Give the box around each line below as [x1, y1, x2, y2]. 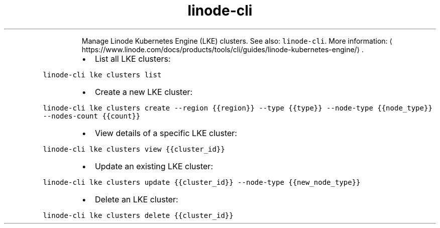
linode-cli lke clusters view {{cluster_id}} [43, 145, 225, 153]
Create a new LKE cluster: [94, 86, 193, 97]
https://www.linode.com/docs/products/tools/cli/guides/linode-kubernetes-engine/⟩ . [81, 45, 364, 54]
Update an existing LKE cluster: [94, 161, 213, 171]
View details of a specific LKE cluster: [94, 128, 237, 138]
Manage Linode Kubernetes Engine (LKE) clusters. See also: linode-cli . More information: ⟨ [81, 36, 393, 45]
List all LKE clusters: [94, 53, 171, 64]
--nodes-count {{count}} [43, 111, 141, 120]
